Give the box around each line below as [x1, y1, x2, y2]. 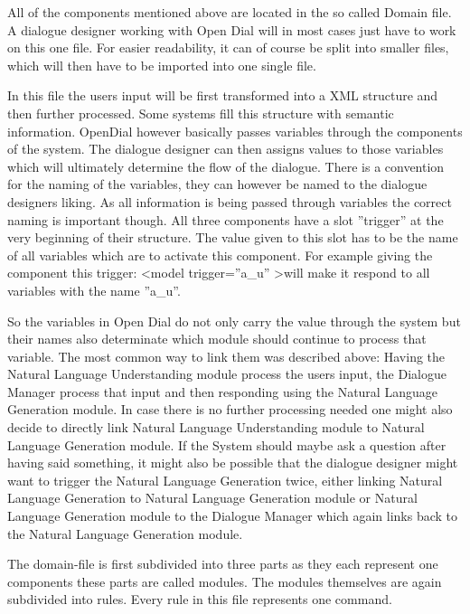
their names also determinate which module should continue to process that [7, 329, 427, 348]
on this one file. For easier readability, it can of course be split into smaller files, [7, 38, 449, 57]
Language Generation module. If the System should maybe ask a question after [7, 435, 446, 454]
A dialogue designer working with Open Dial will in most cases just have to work [7, 20, 456, 39]
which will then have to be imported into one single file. [7, 55, 316, 74]
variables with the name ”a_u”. [7, 280, 181, 299]
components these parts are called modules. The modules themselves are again [7, 571, 442, 590]
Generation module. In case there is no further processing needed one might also [7, 400, 453, 419]
